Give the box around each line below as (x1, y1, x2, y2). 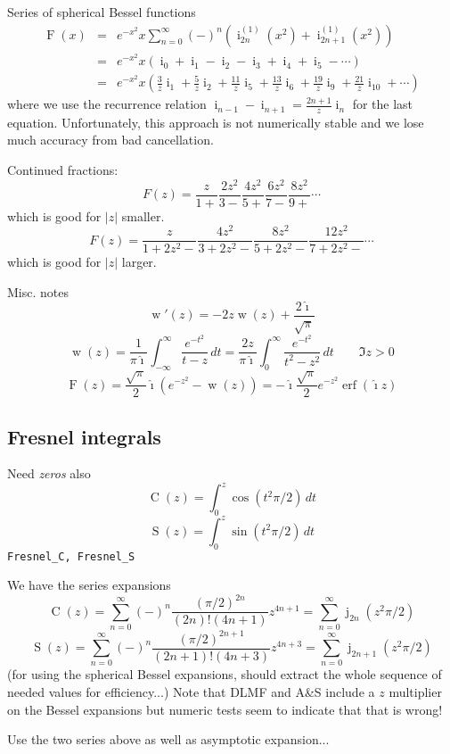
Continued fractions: (7, 160, 119, 178)
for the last (352, 95, 413, 113)
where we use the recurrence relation (7, 95, 207, 113)
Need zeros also (7, 464, 91, 483)
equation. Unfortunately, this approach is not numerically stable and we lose (7, 112, 424, 131)
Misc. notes (7, 283, 69, 302)
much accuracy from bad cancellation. (7, 130, 214, 149)
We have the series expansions (7, 576, 171, 594)
